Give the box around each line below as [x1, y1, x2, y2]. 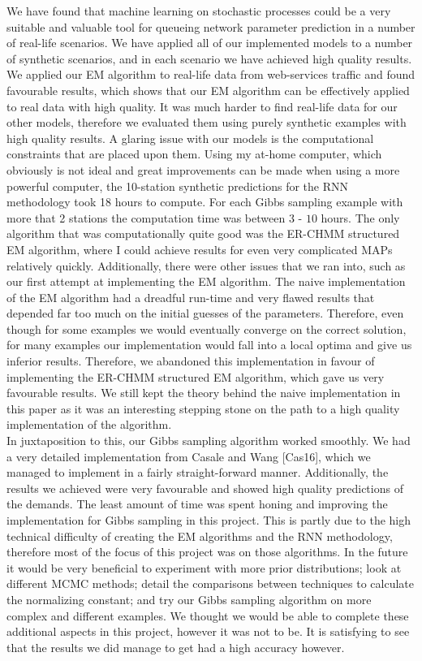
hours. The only [321, 209, 400, 226]
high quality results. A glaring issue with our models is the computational [6, 129, 374, 146]
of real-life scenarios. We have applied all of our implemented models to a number [6, 34, 413, 51]
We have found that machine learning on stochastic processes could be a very [6, 2, 391, 19]
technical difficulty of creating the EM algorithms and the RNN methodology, [6, 527, 393, 544]
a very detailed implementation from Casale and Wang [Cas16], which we [6, 447, 371, 464]
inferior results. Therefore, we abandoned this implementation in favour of [6, 352, 375, 369]
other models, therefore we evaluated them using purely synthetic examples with [6, 114, 407, 131]
